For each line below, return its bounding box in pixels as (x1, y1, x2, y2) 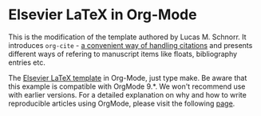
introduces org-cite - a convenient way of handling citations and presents (8, 40, 253, 50)
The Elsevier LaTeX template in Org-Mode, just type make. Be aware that (8, 73, 247, 82)
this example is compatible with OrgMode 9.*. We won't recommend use (8, 82, 246, 91)
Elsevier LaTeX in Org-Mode (8, 6, 197, 24)
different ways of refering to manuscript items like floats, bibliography (8, 49, 238, 58)
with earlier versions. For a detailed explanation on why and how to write (8, 90, 247, 99)
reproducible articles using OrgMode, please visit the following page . (8, 98, 235, 108)
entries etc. (8, 58, 45, 67)
